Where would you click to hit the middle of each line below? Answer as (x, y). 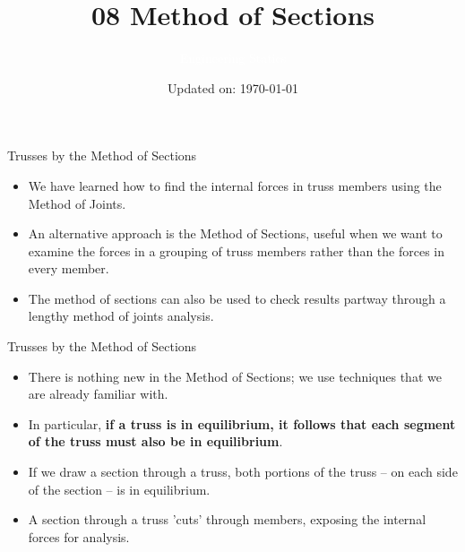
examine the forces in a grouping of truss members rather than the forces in (236, 250)
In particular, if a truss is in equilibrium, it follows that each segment (242, 423)
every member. (69, 268)
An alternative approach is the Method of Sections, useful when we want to (235, 233)
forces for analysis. (79, 536)
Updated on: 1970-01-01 (233, 87)
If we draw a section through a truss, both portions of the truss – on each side (243, 472)
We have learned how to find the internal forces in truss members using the (235, 185)
